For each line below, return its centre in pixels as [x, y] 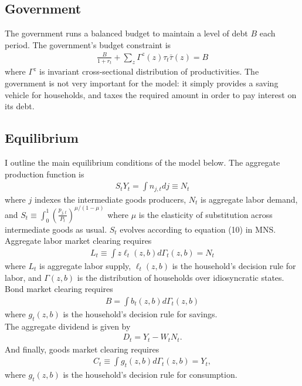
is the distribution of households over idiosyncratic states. [181, 277]
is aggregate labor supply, [85, 265]
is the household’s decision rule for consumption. [150, 375]
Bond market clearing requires [59, 289]
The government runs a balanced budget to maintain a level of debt [126, 33]
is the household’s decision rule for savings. [140, 313]
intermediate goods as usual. [56, 229]
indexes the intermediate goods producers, [110, 199]
